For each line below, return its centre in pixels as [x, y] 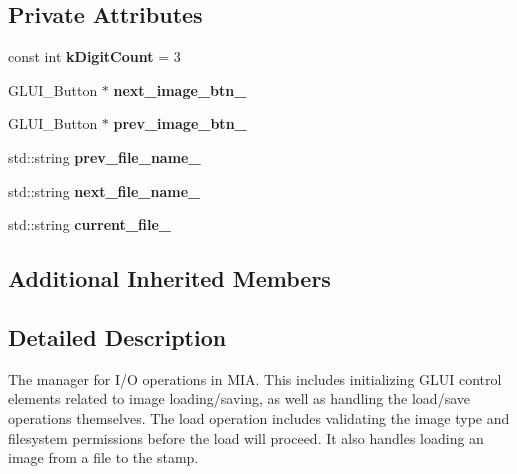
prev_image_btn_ [180, 123]
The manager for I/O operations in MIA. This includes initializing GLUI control [255, 378]
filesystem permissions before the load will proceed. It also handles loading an [246, 437]
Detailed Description [117, 336]
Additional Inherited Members [169, 278]
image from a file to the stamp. [103, 457]
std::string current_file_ [89, 224]
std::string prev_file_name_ [104, 156]
